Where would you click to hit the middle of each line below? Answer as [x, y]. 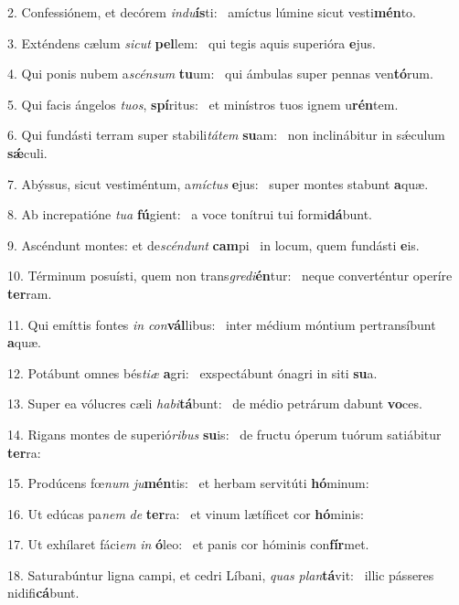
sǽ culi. [27, 152]
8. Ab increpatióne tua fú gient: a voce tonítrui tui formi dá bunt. [190, 214]
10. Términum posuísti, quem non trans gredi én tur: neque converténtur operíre [230, 276]
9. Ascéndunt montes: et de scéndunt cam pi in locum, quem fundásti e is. [213, 244]
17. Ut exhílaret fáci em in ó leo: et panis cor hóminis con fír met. [188, 544]
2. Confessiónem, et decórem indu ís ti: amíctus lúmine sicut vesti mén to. [212, 12]
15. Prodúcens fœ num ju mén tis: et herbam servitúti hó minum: [188, 483]
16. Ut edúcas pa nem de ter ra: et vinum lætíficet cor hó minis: [186, 513]
